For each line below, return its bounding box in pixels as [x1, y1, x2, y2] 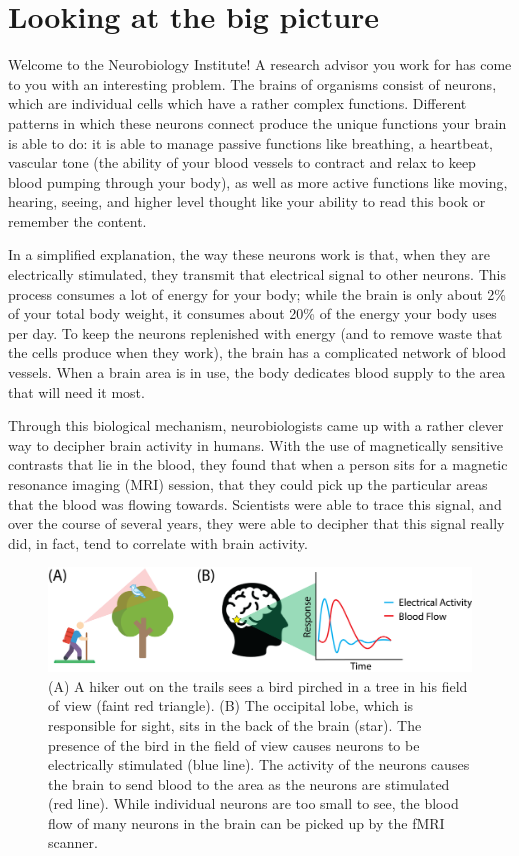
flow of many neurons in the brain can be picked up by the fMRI [48, 812, 445, 833]
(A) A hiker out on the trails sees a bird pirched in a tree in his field [48, 675, 468, 696]
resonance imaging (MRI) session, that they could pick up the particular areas [8, 474, 488, 494]
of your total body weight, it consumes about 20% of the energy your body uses [8, 303, 497, 324]
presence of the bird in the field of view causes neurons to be [48, 734, 420, 755]
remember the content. [8, 210, 147, 231]
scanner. [48, 832, 98, 853]
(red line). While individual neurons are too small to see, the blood [48, 793, 459, 814]
